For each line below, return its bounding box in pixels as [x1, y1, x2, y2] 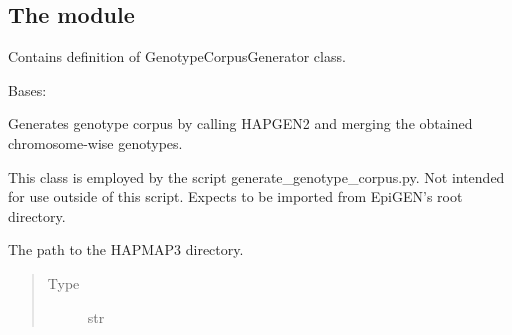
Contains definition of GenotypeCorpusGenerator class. [8, 46, 346, 67]
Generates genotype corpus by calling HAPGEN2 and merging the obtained [8, 113, 473, 134]
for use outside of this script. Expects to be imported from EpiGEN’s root [8, 186, 463, 207]
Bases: [8, 79, 47, 100]
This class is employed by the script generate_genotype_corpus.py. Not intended [8, 166, 505, 187]
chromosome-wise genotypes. [8, 132, 183, 153]
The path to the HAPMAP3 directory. [8, 239, 244, 260]
